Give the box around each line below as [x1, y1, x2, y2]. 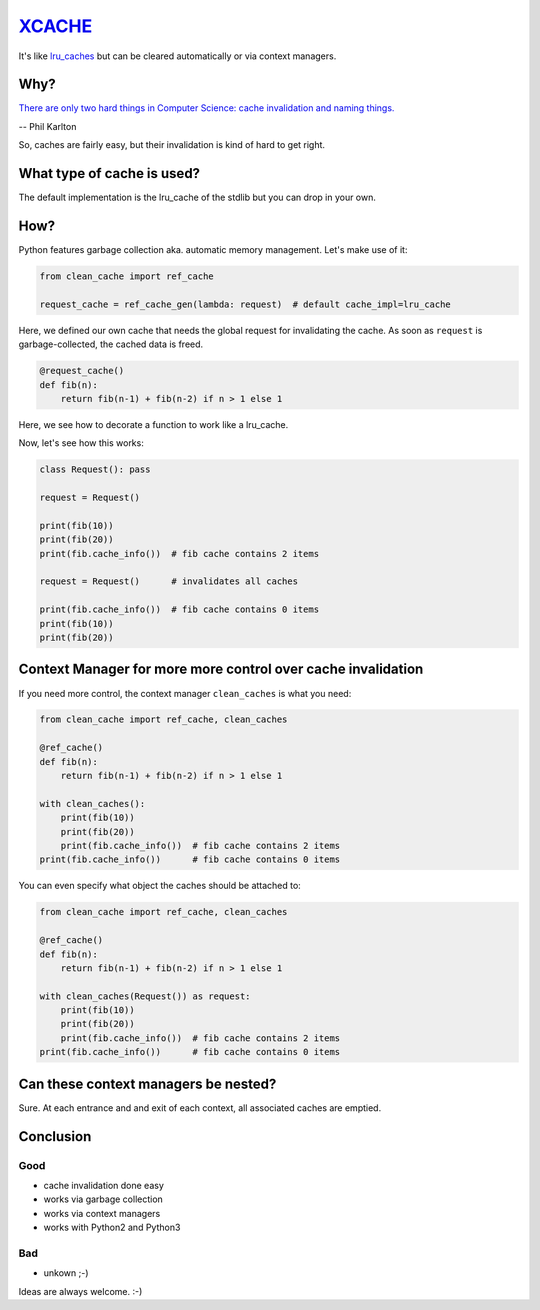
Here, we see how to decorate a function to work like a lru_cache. [18, 418, 289, 430]
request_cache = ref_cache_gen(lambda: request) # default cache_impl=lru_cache [39, 298, 452, 310]
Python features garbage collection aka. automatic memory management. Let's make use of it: [18, 244, 408, 256]
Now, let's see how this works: [18, 437, 144, 449]
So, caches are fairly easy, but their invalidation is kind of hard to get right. [18, 139, 325, 151]
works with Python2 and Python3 [43, 1221, 181, 1234]
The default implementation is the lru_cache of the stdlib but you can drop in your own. [18, 191, 377, 204]
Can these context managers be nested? [18, 1075, 277, 1092]
